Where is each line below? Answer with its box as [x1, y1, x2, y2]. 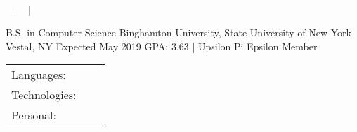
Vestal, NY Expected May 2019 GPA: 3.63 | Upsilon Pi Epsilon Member [6, 38, 318, 53]
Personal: [11, 107, 56, 124]
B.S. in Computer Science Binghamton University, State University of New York [6, 25, 351, 40]
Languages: [11, 66, 66, 83]
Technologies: [11, 87, 77, 103]
